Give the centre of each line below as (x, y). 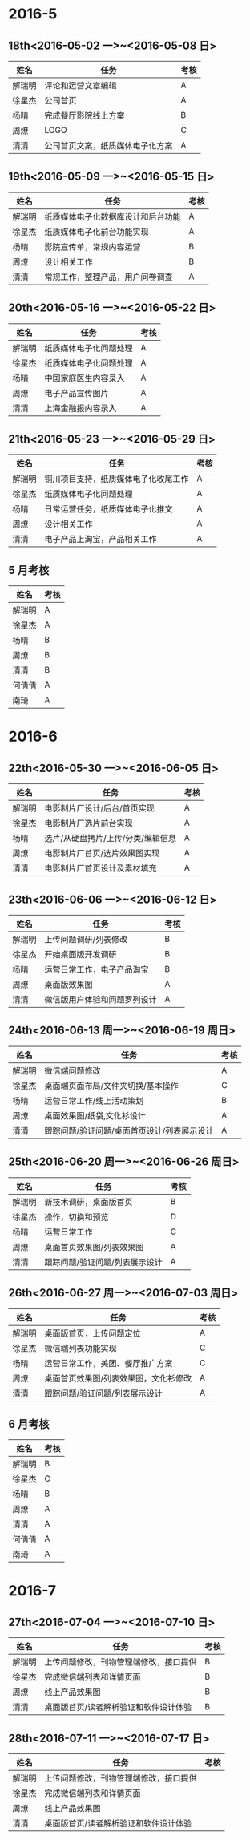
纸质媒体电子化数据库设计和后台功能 (113, 216)
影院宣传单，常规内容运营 (93, 247)
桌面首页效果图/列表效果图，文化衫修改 (118, 1378)
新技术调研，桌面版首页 (89, 1202)
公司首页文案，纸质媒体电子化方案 (109, 146)
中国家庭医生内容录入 (85, 378)
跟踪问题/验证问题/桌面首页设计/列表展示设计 (129, 1130)
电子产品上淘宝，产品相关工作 (101, 540)
